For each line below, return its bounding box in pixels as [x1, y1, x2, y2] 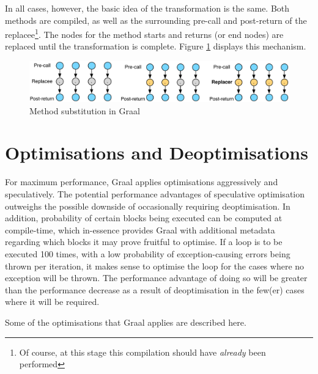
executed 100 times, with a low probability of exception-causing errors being [5, 247, 290, 260]
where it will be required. [5, 295, 100, 308]
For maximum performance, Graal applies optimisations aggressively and [5, 175, 278, 188]
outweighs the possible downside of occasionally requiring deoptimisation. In [5, 199, 290, 212]
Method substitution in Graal [29, 104, 140, 117]
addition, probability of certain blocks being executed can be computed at [5, 211, 283, 224]
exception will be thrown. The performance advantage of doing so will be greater [5, 271, 308, 284]
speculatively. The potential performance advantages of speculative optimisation [5, 188, 305, 200]
